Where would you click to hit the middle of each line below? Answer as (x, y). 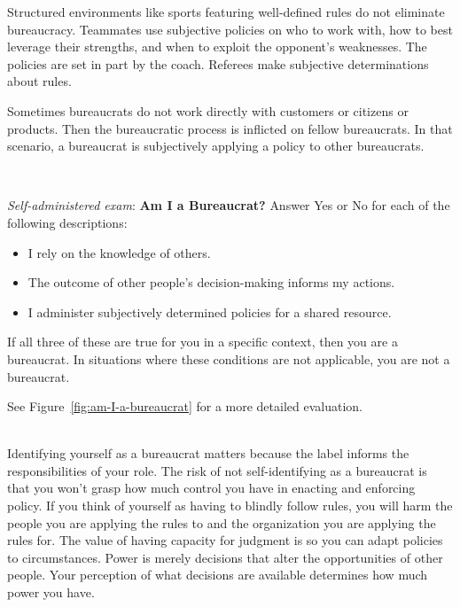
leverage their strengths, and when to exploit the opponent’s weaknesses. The (217, 47)
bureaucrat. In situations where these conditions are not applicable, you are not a (229, 358)
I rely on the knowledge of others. (119, 252)
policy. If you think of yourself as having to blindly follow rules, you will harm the (230, 506)
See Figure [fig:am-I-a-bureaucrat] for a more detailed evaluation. (185, 406)
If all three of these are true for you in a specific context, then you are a (203, 342)
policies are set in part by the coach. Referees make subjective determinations (218, 63)
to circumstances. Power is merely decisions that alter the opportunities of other (225, 557)
